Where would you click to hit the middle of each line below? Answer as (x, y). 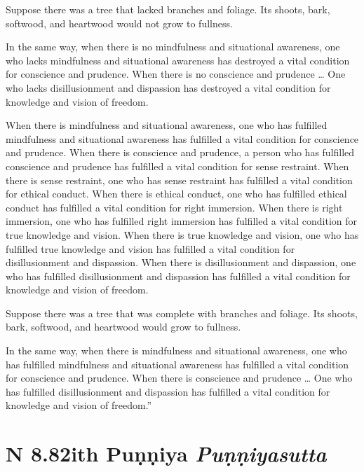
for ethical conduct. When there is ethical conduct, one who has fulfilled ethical (176, 194)
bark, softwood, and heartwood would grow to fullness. (123, 327)
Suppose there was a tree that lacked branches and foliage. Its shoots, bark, (168, 9)
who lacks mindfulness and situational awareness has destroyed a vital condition (178, 60)
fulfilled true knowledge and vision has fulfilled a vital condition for (150, 248)
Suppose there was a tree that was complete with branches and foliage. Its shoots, (182, 313)
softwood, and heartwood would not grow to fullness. (119, 23)
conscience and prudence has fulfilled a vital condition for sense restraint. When (177, 166)
